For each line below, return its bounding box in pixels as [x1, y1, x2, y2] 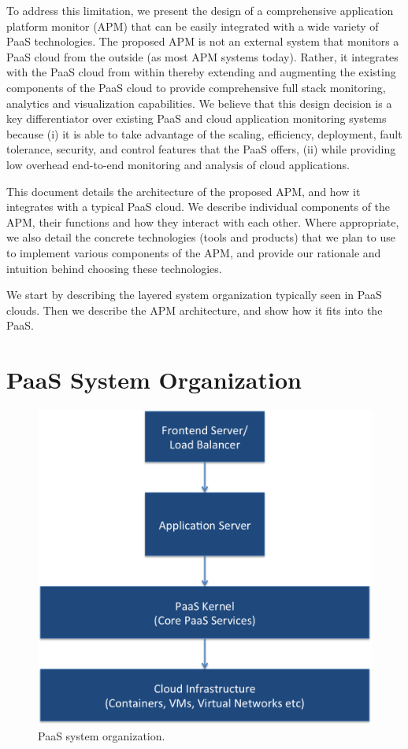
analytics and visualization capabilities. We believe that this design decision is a [6, 94, 392, 111]
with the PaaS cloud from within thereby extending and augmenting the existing [6, 64, 396, 80]
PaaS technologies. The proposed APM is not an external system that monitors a [6, 33, 399, 50]
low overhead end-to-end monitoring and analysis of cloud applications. [6, 156, 350, 172]
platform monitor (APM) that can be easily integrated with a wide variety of [6, 17, 379, 34]
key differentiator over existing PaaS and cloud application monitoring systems [6, 110, 387, 127]
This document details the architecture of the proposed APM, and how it [6, 183, 361, 199]
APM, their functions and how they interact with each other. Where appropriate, [6, 213, 399, 230]
